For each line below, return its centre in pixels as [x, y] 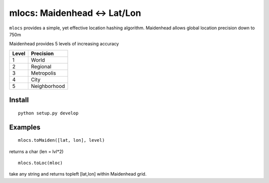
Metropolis [43, 73]
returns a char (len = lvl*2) [36, 151]
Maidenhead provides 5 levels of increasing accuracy [64, 44]
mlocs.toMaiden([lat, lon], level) [62, 140]
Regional [41, 66]
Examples [25, 127]
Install [19, 100]
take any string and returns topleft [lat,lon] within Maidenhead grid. [78, 174]
